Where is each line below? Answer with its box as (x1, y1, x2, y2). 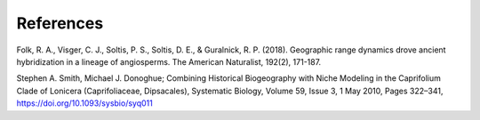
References (16, 13, 104, 33)
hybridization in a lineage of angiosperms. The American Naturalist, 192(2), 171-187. (16, 56, 322, 67)
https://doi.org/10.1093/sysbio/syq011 (16, 98, 153, 108)
